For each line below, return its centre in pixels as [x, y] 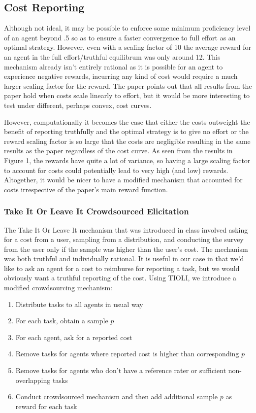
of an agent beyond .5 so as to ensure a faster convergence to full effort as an [120, 37]
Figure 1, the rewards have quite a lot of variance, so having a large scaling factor [127, 160]
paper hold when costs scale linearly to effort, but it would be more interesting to [127, 95]
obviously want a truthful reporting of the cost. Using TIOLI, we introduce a [120, 278]
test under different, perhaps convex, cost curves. [78, 105]
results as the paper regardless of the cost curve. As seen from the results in [118, 151]
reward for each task [46, 406]
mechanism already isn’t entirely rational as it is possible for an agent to [113, 66]
